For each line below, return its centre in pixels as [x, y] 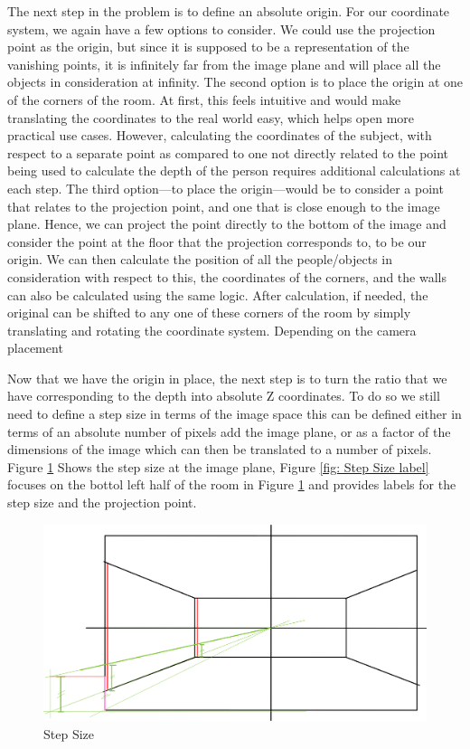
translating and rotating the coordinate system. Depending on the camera [212, 330]
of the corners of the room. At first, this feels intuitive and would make [204, 99]
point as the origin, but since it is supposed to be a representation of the [208, 47]
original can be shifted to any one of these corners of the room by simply [209, 313]
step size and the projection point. [102, 502]
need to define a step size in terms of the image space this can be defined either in [235, 414]
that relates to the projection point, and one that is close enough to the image [224, 206]
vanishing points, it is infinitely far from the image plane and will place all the [224, 64]
